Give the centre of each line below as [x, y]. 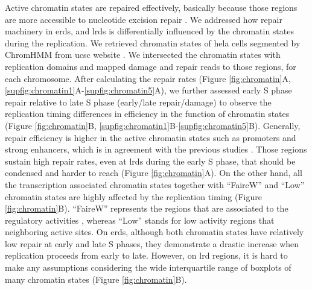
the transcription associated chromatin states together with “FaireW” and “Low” [155, 184]
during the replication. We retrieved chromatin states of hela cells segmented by [153, 43]
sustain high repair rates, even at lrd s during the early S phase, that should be [150, 161]
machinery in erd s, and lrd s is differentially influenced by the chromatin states [149, 31]
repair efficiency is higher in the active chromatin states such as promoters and [151, 137]
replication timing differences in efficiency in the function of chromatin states [147, 114]
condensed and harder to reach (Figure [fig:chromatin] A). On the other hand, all [154, 173]
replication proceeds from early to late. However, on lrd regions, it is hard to [146, 255]
